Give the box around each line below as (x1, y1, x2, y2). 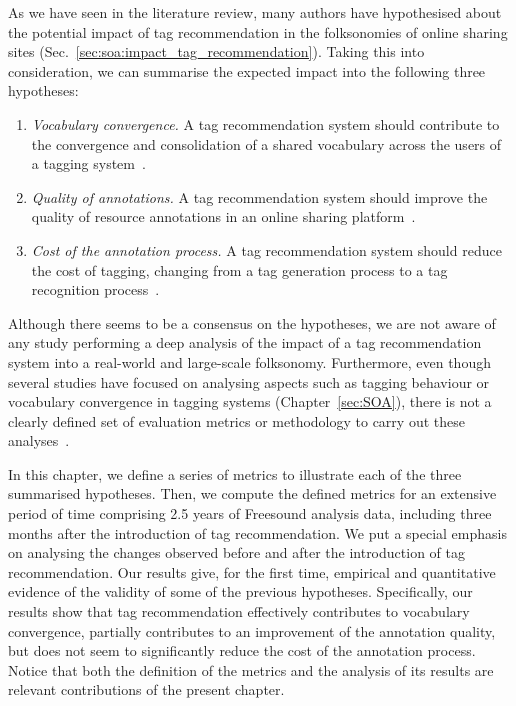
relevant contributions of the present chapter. (8, 679, 285, 700)
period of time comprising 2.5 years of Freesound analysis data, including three (8, 503, 492, 524)
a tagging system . (31, 153, 146, 174)
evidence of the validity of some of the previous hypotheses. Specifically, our (8, 581, 473, 602)
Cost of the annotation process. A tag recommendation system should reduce (31, 239, 502, 260)
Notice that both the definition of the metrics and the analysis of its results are (8, 659, 494, 680)
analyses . (8, 430, 70, 451)
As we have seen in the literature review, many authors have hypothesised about (8, 2, 502, 22)
